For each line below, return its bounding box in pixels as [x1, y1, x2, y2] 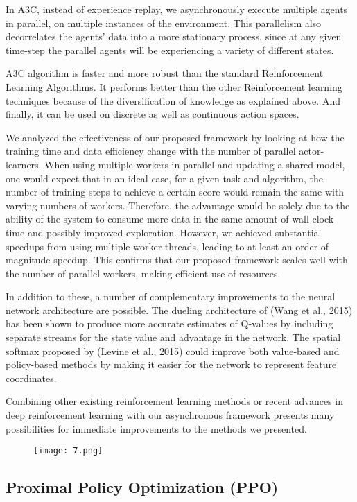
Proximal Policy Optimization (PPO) [6, 476, 279, 498]
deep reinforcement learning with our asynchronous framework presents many [6, 408, 335, 422]
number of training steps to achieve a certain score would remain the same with [6, 184, 345, 199]
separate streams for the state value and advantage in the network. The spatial [6, 330, 341, 345]
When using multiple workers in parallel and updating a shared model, [44, 157, 345, 171]
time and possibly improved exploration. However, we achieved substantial [6, 225, 322, 239]
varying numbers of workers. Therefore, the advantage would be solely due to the [6, 198, 350, 212]
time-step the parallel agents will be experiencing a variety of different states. [6, 42, 334, 57]
